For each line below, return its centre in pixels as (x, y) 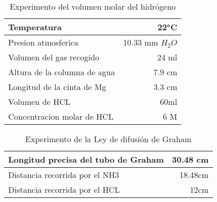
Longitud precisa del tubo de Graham (86, 159)
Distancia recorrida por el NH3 (64, 175)
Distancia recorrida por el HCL (64, 189)
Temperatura (35, 27)
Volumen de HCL (39, 102)
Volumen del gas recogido (54, 57)
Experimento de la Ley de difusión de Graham (108, 139)
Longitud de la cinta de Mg (57, 87)
